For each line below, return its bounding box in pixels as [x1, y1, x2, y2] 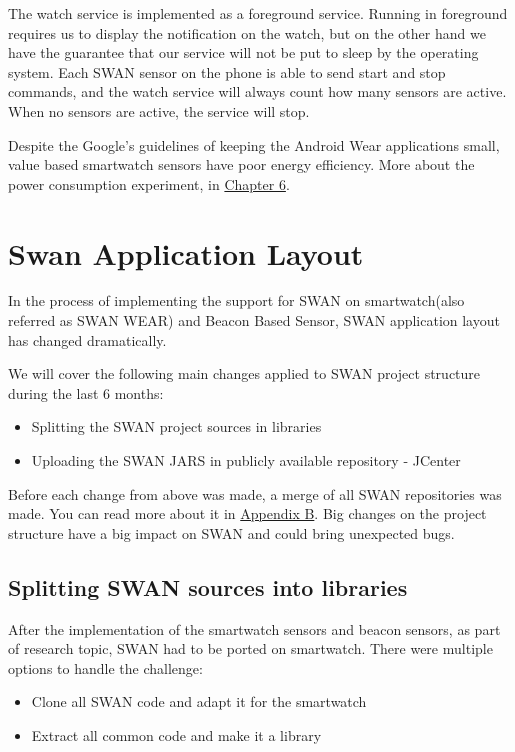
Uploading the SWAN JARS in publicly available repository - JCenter [31, 450, 461, 471]
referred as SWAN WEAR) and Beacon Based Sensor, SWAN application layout [8, 310, 500, 331]
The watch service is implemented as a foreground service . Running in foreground [8, 3, 508, 23]
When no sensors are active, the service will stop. [8, 100, 310, 121]
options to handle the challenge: [8, 657, 203, 678]
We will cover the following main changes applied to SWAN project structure [8, 363, 481, 384]
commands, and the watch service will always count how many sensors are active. [8, 81, 507, 102]
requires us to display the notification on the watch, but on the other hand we [8, 22, 486, 43]
